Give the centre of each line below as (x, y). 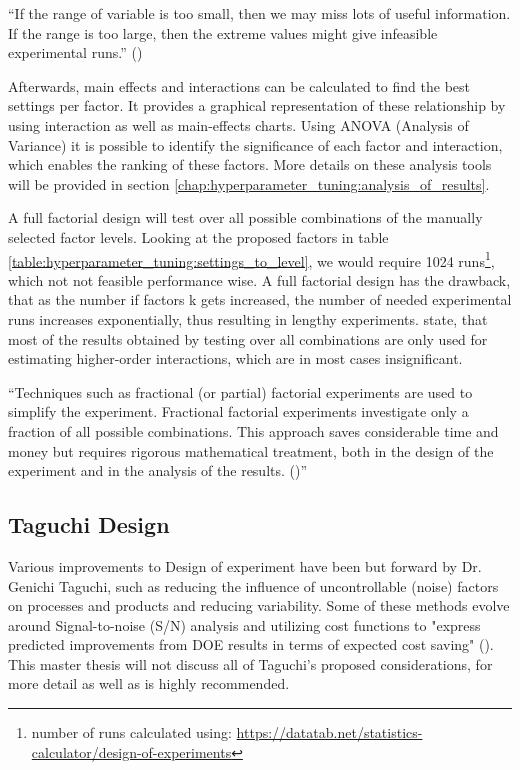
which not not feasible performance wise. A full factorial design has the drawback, (259, 279)
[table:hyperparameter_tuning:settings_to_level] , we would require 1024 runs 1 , (251, 259)
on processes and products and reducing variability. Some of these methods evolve (259, 605)
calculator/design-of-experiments (131, 751)
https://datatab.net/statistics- (329, 732)
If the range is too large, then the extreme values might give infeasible (223, 32)
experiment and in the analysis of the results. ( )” (158, 470)
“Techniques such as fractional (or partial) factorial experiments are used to (240, 391)
